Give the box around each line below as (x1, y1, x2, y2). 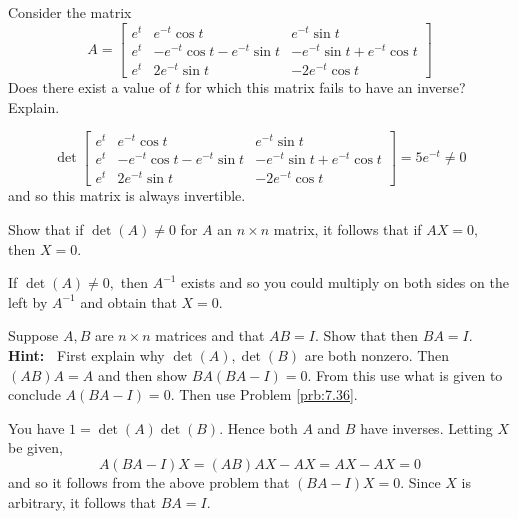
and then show (97, 364, 188, 385)
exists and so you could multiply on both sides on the (181, 272, 509, 293)
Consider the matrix (8, 2, 132, 22)
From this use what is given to (316, 364, 503, 385)
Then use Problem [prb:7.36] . (179, 384, 358, 405)
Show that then (323, 325, 419, 346)
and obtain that (80, 291, 177, 312)
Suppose (8, 325, 59, 346)
